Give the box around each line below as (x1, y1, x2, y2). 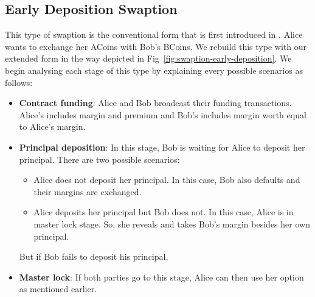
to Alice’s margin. (19, 120, 86, 133)
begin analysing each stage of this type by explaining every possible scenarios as (5, 63, 303, 76)
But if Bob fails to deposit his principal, (19, 250, 168, 263)
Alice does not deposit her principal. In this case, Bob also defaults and (33, 173, 300, 186)
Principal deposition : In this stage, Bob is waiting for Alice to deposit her (19, 140, 305, 153)
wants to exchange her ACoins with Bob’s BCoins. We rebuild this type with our (5, 40, 306, 52)
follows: (5, 76, 33, 88)
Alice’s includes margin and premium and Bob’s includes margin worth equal (19, 108, 306, 121)
